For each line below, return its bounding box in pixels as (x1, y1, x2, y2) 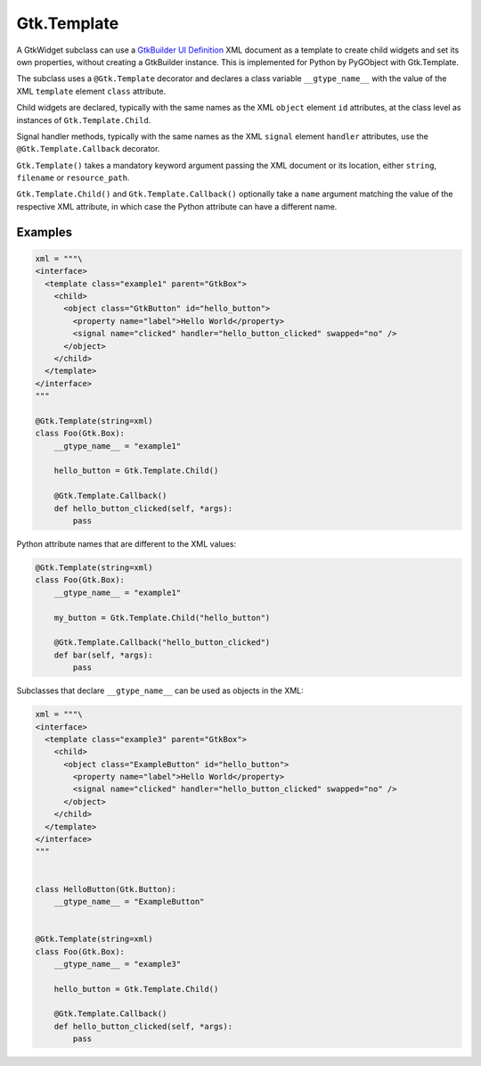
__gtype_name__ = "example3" (53, 959, 182, 969)
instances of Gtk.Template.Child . (16, 114, 151, 125)
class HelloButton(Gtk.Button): (35, 884, 177, 894)
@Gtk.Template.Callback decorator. (16, 144, 160, 154)
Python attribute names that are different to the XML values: (16, 539, 237, 550)
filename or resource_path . (16, 172, 130, 183)
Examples (16, 224, 73, 240)
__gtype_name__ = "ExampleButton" (53, 897, 205, 906)
